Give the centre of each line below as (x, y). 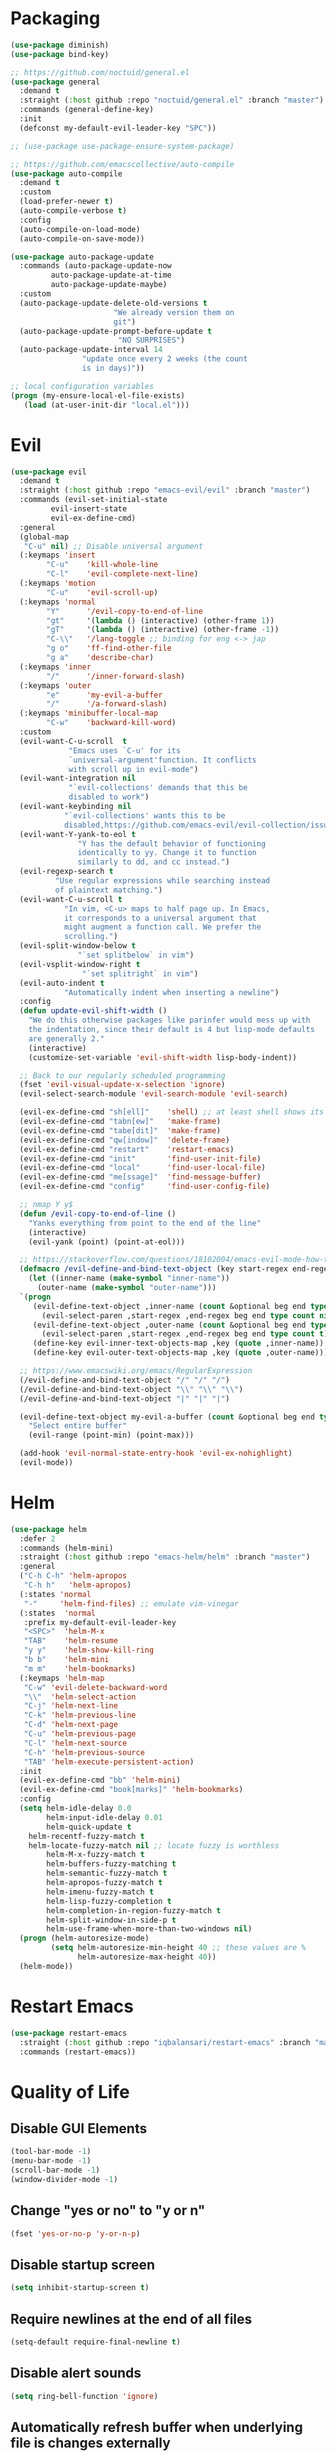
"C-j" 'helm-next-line (70, 1706)
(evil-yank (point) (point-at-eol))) (107, 1242)
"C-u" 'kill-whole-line (102, 565)
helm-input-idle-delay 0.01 (104, 1817)
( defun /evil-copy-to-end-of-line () (98, 1213)
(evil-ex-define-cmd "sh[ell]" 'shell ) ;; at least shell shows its (172, 1112)
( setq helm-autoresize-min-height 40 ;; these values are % (178, 1948)
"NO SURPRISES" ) (151, 340)
